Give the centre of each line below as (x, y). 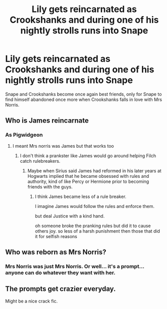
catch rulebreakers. (40, 161)
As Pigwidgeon (24, 135)
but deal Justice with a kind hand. (70, 216)
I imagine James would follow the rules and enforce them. (95, 206)
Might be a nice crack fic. (32, 301)
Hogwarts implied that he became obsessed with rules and (88, 176)
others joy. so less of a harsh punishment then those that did (98, 231)
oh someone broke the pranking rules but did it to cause (93, 226)
